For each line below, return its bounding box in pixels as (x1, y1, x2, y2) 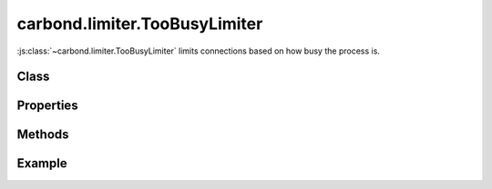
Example (16, 155, 67, 172)
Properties (16, 98, 78, 114)
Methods (16, 127, 69, 143)
